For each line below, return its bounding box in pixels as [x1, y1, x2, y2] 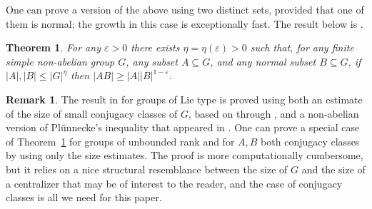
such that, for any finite [250, 40, 354, 55]
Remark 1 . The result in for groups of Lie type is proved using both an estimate [6, 91, 363, 106]
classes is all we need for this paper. [6, 190, 162, 205]
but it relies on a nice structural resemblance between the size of [6, 161, 288, 176]
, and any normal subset [210, 53, 316, 68]
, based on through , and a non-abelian [188, 106, 359, 121]
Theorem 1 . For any [6, 40, 101, 55]
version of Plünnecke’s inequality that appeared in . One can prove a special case [6, 120, 360, 135]
